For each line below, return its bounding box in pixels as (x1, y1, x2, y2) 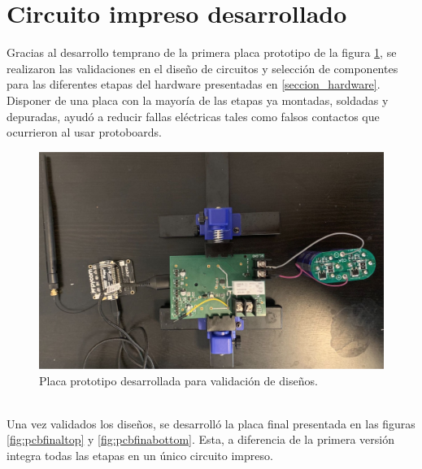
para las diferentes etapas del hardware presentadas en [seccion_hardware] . (7, 76, 381, 93)
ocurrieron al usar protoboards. (7, 124, 162, 141)
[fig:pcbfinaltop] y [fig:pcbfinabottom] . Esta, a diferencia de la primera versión (7, 431, 394, 448)
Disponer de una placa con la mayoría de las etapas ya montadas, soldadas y (7, 91, 389, 108)
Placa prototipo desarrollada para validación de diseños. (39, 371, 318, 389)
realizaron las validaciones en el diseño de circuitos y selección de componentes (7, 59, 398, 76)
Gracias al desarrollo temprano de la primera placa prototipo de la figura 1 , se (7, 44, 397, 61)
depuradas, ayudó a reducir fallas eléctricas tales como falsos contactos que (7, 107, 380, 124)
